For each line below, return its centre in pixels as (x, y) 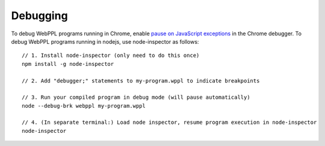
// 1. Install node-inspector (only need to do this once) (111, 56)
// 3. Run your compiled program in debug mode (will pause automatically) (136, 98)
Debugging (40, 16)
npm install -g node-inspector (68, 64)
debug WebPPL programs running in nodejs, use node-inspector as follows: (105, 41)
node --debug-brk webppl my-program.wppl (84, 106)
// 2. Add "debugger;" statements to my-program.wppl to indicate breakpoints (141, 80)
